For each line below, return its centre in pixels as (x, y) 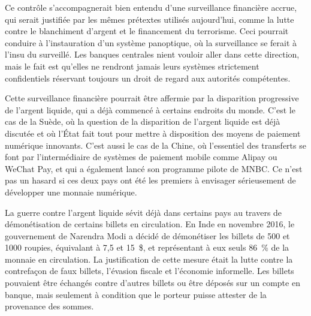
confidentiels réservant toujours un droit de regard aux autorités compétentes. (148, 78)
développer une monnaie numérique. (71, 192)
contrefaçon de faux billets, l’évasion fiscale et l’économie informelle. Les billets (150, 271)
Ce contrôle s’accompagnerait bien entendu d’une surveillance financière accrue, (151, 7)
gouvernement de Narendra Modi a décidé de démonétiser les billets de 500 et (147, 235)
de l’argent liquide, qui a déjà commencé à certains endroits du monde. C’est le (150, 109)
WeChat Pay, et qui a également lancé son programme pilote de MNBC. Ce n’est (154, 168)
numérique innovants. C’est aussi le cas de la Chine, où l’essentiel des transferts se (155, 145)
